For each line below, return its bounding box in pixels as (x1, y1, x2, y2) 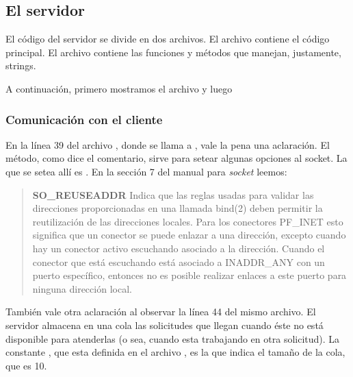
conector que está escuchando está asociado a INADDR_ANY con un (32, 254, 325, 269)
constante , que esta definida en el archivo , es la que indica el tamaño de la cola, (5, 345, 345, 359)
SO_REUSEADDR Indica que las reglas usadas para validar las (32, 187, 314, 202)
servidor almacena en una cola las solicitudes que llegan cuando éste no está (5, 317, 324, 332)
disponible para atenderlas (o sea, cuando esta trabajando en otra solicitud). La (5, 331, 340, 345)
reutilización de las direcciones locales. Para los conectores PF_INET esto (32, 214, 343, 228)
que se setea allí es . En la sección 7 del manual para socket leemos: (5, 164, 287, 178)
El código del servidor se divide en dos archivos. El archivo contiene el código (5, 32, 330, 46)
